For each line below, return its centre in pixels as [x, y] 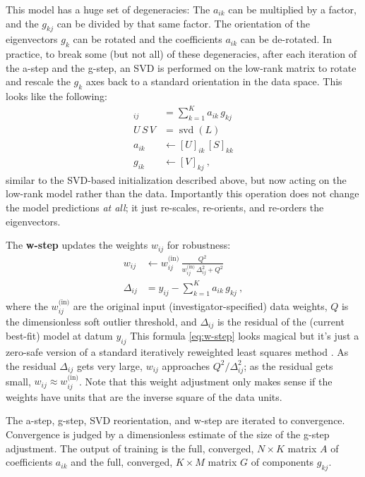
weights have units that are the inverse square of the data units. [144, 396]
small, [18, 381]
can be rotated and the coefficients [148, 39]
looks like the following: [56, 96]
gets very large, [109, 365]
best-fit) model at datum [59, 336]
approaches [186, 365]
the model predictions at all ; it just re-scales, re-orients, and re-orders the [165, 207]
